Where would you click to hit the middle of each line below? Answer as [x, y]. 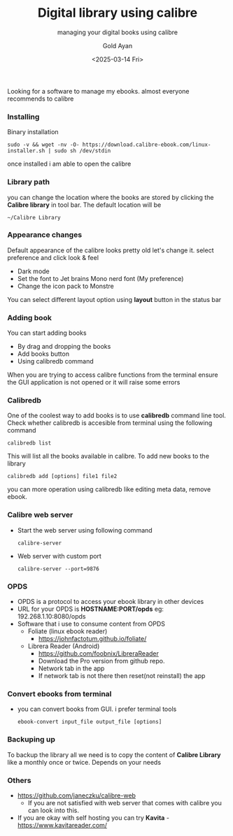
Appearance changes [45, 235]
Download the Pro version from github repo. [101, 661]
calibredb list [29, 443]
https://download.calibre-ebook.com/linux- [147, 145]
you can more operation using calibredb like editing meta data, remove [109, 489]
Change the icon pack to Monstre [65, 286]
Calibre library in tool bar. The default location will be [84, 205]
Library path [29, 182]
